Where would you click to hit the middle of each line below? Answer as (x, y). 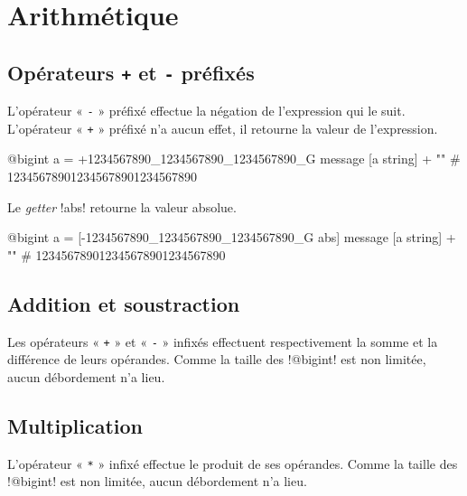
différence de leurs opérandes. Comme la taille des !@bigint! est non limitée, (217, 359)
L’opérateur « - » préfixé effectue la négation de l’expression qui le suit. (206, 111)
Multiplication (75, 425)
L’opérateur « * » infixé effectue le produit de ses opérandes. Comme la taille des (233, 463)
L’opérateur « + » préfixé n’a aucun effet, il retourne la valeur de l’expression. (223, 128)
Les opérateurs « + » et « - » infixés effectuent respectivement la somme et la (223, 341)
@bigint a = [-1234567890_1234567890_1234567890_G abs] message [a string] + (232, 237)
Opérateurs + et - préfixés (131, 72)
